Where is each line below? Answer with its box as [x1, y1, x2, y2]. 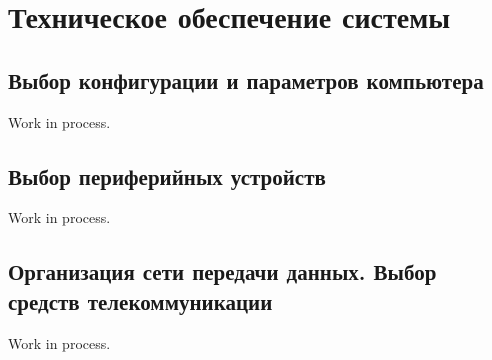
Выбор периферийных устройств [8, 160, 326, 191]
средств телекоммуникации [8, 285, 273, 316]
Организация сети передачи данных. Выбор [8, 256, 437, 287]
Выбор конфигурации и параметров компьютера [8, 64, 484, 95]
